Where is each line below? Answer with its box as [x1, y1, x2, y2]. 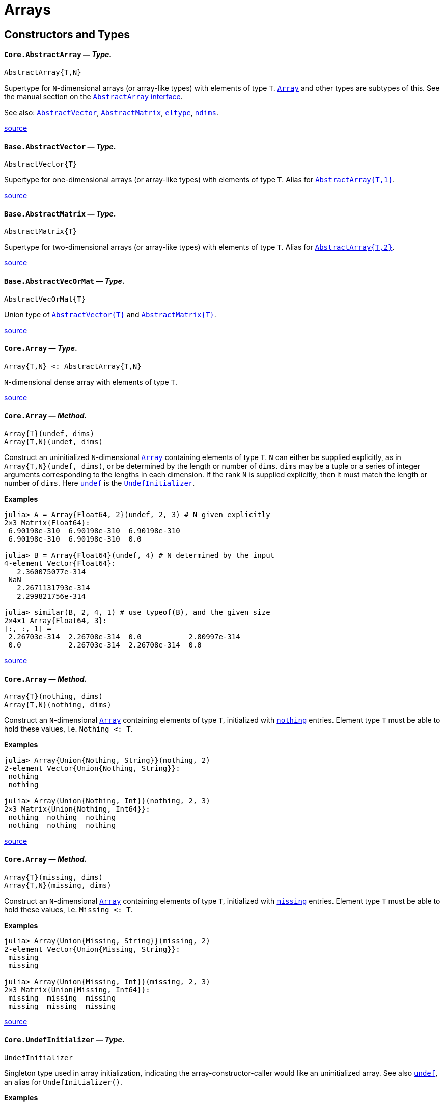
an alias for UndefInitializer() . [4, 1077, 123, 1086]
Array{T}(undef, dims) [4, 429, 95, 438]
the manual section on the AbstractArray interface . [4, 92, 183, 101]
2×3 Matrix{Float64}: [4, 519, 90, 527]
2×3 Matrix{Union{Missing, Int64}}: [4, 985, 150, 994]
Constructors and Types [4, 28, 130, 41]
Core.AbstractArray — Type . [4, 50, 112, 59]
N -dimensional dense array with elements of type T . [4, 377, 177, 386]
